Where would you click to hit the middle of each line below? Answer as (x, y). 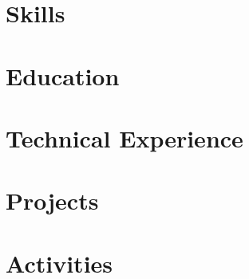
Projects (52, 200)
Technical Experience (125, 138)
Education (63, 75)
